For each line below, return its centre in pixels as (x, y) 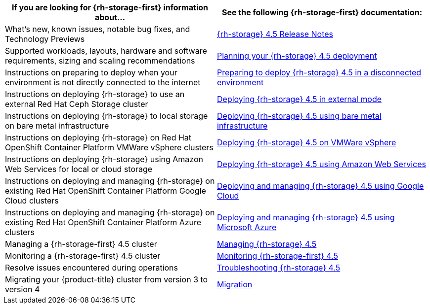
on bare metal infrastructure (57, 126)
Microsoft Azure (247, 227)
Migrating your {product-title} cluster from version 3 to (107, 279)
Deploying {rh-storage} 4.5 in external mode (300, 99)
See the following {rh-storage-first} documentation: (322, 12)
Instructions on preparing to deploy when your (91, 72)
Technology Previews (45, 39)
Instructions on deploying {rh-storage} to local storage (107, 116)
